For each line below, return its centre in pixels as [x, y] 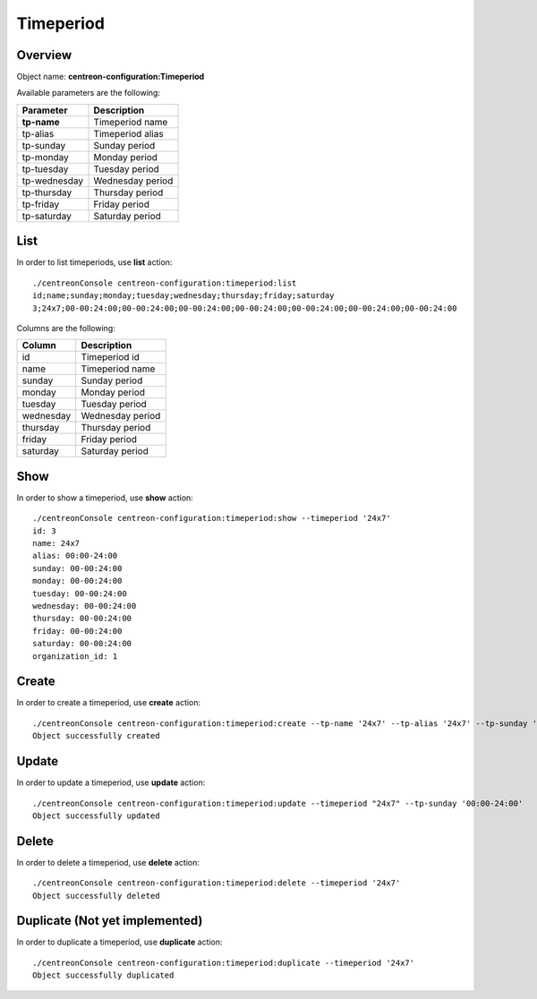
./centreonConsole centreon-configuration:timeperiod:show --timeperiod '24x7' [212, 518]
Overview [44, 55]
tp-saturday [47, 216]
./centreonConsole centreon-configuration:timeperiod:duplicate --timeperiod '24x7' [224, 963]
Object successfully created [96, 736]
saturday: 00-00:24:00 [82, 644]
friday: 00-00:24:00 [77, 631]
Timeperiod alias [129, 133]
